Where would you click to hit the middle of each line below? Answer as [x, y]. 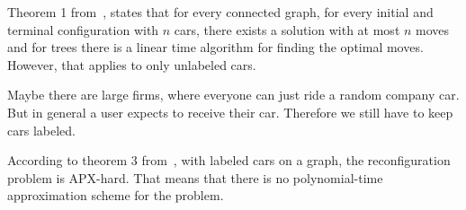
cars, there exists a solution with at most [287, 29]
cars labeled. [41, 130]
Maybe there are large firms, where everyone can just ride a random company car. [233, 95]
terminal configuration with [83, 29]
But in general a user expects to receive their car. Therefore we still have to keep [230, 112]
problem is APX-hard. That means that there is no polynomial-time [195, 177]
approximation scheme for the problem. [116, 195]
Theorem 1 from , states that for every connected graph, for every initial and [220, 12]
